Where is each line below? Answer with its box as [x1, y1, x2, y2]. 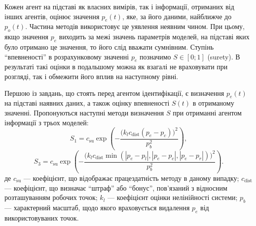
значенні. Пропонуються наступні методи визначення [4, 107, 164, 117]
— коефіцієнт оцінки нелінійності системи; [107, 192, 238, 202]
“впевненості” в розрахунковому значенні [4, 51, 129, 61]
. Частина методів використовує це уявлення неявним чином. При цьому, [25, 21, 245, 31]
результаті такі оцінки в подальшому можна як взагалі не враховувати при [4, 61, 228, 72]
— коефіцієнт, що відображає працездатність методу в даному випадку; [23, 173, 239, 183]
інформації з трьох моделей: [4, 117, 89, 127]
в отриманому [192, 98, 234, 108]
